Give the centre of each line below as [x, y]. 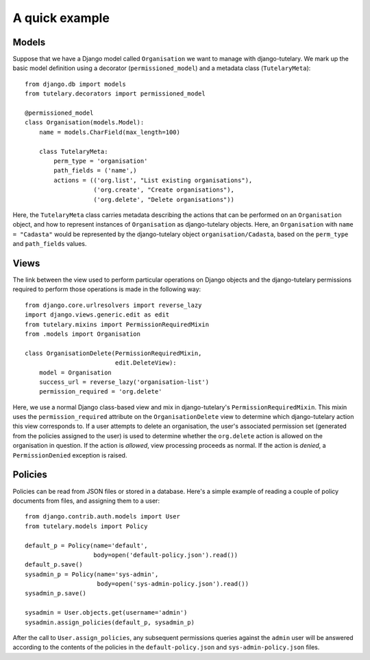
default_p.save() [54, 565]
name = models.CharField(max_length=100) [110, 132]
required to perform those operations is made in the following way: [107, 289]
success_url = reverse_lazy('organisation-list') [124, 382]
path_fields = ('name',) [95, 171]
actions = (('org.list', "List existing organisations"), [153, 180]
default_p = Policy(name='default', [86, 545]
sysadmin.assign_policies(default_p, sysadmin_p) [110, 622]
